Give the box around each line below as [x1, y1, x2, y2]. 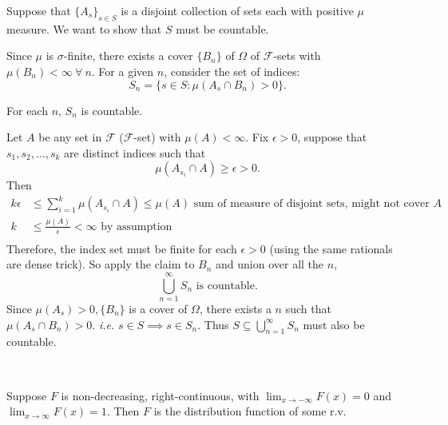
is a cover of [129, 300, 188, 316]
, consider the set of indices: [164, 62, 300, 79]
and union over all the [216, 256, 324, 272]
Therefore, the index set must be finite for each [6, 240, 237, 256]
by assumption [101, 220, 172, 232]
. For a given [91, 62, 154, 79]
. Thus [197, 316, 229, 332]
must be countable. [176, 20, 269, 37]
